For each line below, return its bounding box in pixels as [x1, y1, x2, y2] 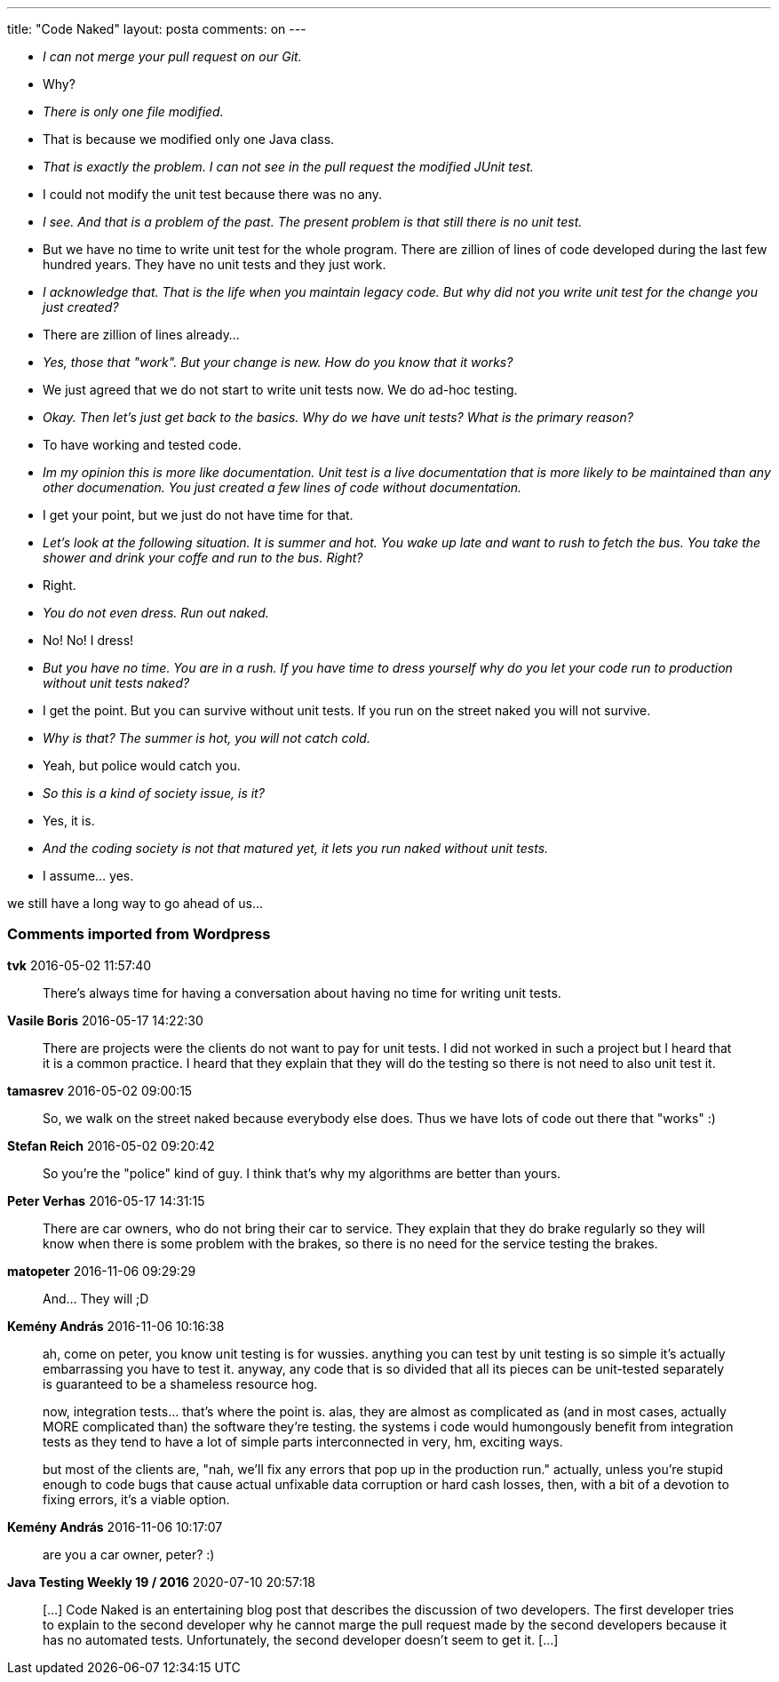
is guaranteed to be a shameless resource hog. [43, 1375, 318, 1391]
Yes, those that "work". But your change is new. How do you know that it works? [43, 355, 513, 370]
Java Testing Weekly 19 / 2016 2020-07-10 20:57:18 [7, 1574, 315, 1590]
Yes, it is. [43, 813, 95, 828]
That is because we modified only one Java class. [43, 132, 335, 147]
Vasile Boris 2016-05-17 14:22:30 [7, 1012, 203, 1028]
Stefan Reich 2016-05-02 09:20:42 [7, 1137, 215, 1153]
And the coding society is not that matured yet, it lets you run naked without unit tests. [43, 841, 549, 856]
